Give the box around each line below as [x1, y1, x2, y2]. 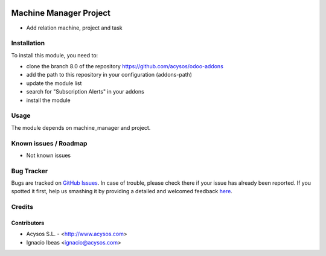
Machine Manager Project [11, 8, 111, 18]
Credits [11, 203, 33, 211]
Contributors [11, 219, 45, 226]
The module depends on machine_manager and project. [11, 124, 151, 131]
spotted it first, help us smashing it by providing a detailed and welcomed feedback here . [11, 188, 232, 195]
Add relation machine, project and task [26, 24, 123, 31]
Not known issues [26, 152, 71, 159]
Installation [11, 39, 45, 48]
